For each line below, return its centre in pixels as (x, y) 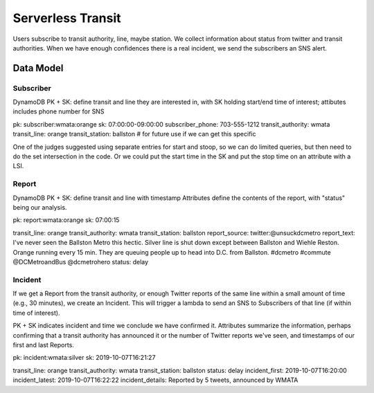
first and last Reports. (43, 345)
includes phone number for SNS (59, 111)
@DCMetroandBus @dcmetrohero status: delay (81, 262)
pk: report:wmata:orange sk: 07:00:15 (66, 220)
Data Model (38, 68)
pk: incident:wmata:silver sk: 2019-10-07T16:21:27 (84, 358)
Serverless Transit (67, 18)
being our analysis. (40, 207)
